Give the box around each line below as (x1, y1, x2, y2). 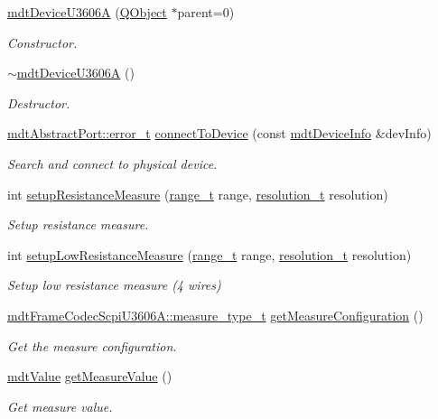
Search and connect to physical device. (7, 154, 218, 172)
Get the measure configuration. (7, 336, 177, 355)
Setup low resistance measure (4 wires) (7, 275, 221, 294)
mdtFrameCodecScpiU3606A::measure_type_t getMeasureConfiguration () (7, 305, 424, 324)
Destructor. (7, 93, 70, 112)
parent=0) (177, 3, 235, 21)
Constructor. (7, 33, 78, 51)
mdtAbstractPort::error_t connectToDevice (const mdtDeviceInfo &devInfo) (7, 124, 432, 143)
